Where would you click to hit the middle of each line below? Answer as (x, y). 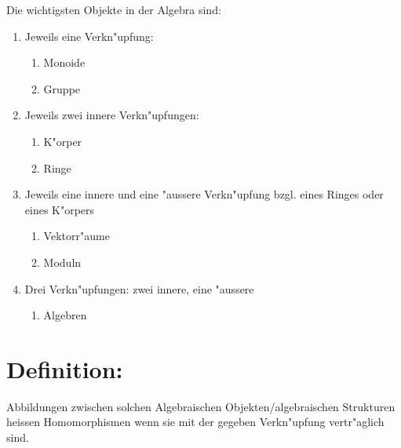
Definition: (65, 368)
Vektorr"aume (77, 236)
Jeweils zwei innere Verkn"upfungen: (112, 115)
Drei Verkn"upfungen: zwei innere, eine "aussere (139, 288)
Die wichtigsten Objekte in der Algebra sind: (114, 9)
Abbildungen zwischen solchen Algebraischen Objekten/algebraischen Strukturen (201, 406)
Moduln (62, 262)
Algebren (65, 315)
